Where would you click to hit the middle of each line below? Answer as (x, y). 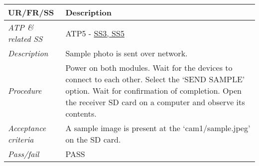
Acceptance (27, 128)
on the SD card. (93, 139)
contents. (81, 113)
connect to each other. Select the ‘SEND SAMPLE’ (155, 79)
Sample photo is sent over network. (127, 53)
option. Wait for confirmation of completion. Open (153, 90)
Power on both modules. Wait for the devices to (149, 68)
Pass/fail (24, 154)
